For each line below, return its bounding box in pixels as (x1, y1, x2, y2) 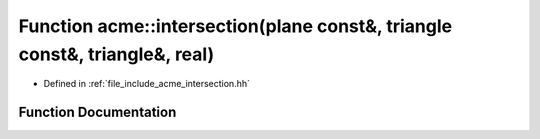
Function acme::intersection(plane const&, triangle (18, 15, 453, 37)
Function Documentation (18, 104, 177, 121)
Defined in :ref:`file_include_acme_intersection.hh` (43, 78, 250, 90)
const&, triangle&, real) (18, 43, 215, 65)
